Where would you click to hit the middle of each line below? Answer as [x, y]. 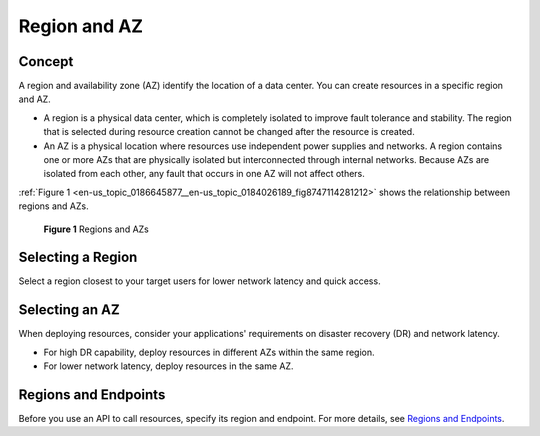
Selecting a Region [78, 257]
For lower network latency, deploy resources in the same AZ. [168, 366]
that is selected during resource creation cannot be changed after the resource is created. [229, 132]
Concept [46, 61]
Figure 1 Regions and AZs [96, 229]
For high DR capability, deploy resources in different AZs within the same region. [209, 352]
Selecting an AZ [69, 310]
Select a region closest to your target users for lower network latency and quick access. [199, 281]
